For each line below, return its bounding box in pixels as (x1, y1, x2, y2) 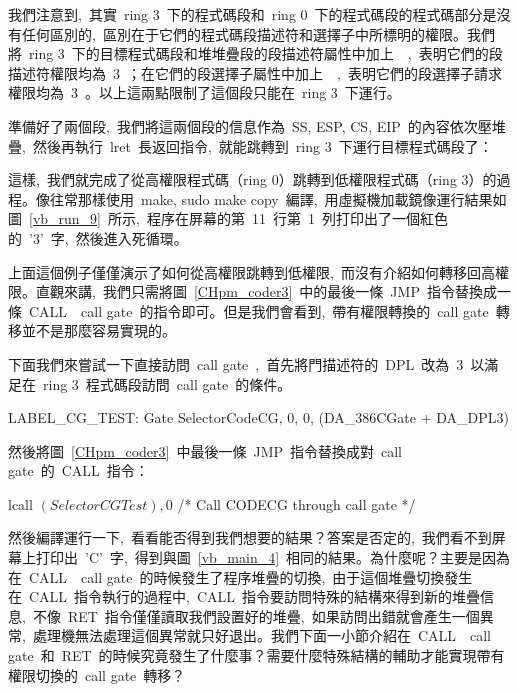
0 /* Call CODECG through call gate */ (165, 493, 416, 514)
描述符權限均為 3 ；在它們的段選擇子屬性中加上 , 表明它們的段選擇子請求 (8, 62, 502, 83)
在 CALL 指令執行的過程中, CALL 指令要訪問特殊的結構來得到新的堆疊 (8, 586, 481, 607)
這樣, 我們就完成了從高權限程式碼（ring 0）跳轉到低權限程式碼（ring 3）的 (8, 169, 497, 190)
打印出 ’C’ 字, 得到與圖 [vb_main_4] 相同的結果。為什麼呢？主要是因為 (35, 547, 511, 568)
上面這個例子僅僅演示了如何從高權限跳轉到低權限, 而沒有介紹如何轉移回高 (8, 261, 495, 282)
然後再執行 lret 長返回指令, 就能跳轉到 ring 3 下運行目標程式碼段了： (32, 135, 493, 156)
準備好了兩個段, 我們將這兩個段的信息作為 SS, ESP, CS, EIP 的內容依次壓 (8, 115, 492, 136)
